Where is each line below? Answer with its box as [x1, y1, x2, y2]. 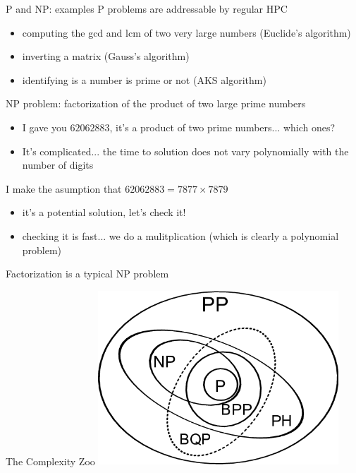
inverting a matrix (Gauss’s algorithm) [22, 49, 190, 64]
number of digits [22, 157, 94, 172]
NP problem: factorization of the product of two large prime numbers [6, 96, 306, 111]
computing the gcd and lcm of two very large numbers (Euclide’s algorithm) [22, 25, 351, 40]
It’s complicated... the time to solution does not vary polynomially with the [22, 143, 349, 158]
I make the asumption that [6, 181, 122, 196]
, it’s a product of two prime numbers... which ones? [109, 119, 336, 134]
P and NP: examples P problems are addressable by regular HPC [6, 1, 288, 16]
